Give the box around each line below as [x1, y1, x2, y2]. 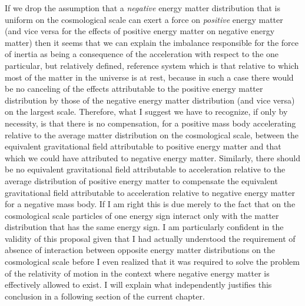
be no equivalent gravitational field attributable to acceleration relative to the [5, 163, 286, 175]
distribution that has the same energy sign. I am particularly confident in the [5, 221, 284, 233]
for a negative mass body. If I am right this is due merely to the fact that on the [5, 198, 296, 210]
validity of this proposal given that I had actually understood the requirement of [5, 232, 296, 244]
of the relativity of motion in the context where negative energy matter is [5, 267, 270, 279]
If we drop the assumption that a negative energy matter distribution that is [5, 2, 280, 14]
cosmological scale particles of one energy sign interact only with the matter [5, 209, 279, 221]
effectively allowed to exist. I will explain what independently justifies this [5, 278, 272, 291]
